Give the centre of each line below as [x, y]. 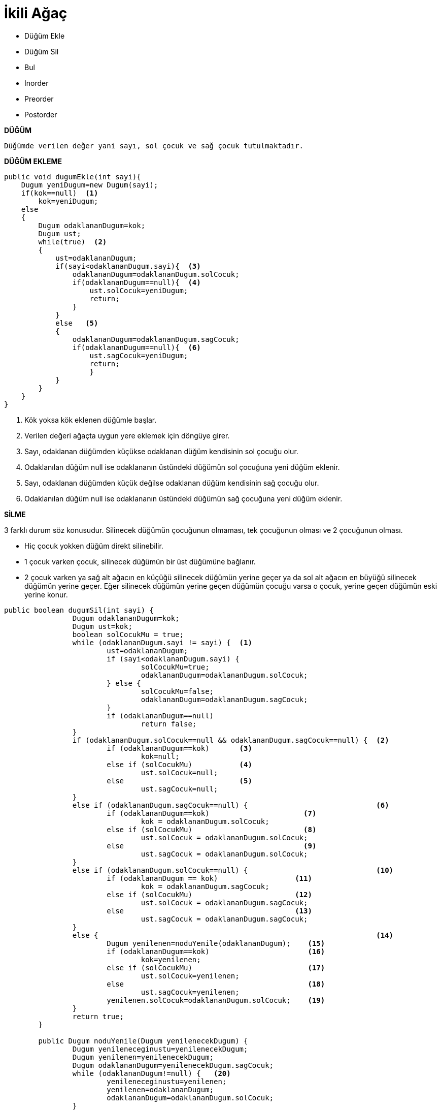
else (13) [209, 911]
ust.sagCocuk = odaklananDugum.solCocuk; [224, 854]
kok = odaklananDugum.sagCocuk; [205, 886]
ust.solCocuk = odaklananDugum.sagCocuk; [224, 902]
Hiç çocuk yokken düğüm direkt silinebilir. [94, 546]
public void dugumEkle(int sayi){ [73, 177]
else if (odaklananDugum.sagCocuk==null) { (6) [231, 805]
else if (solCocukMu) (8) [212, 829]
